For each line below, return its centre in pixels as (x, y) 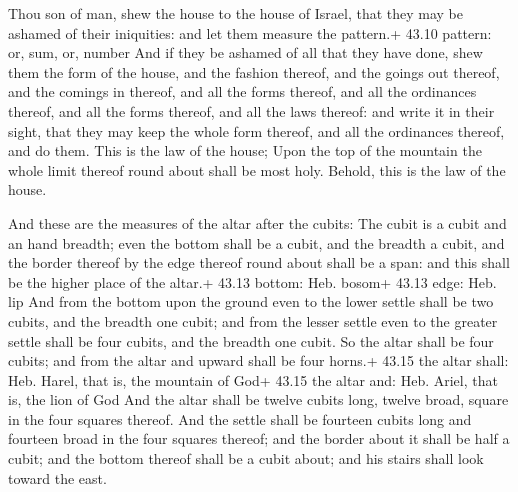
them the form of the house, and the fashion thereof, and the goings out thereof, (254, 71)
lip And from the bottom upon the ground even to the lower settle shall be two (251, 301)
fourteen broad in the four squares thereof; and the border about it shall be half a (259, 438)
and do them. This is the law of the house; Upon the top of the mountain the (245, 150)
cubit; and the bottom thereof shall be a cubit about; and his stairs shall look (246, 458)
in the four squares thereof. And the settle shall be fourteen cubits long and (240, 418)
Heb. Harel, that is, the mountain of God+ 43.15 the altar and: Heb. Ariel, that (253, 379)
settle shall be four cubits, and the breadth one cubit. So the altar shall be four (251, 340)
